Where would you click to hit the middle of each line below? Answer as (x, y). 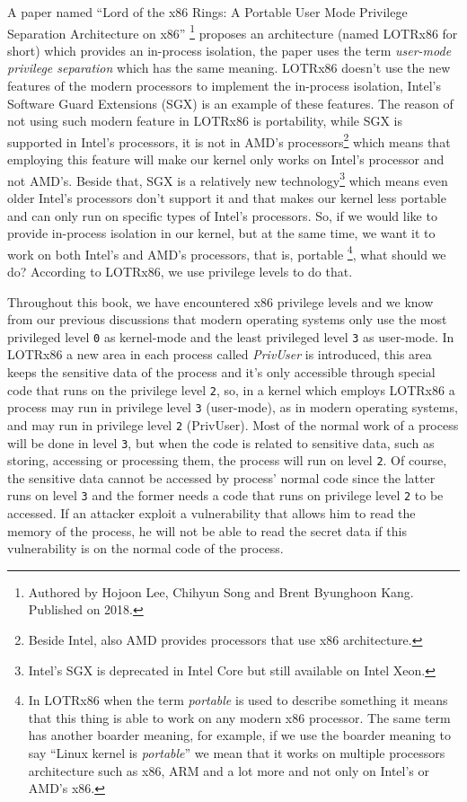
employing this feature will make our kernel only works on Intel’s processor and (226, 159)
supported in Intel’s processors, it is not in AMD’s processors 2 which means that (229, 140)
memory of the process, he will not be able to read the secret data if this (207, 530)
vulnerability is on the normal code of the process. (145, 548)
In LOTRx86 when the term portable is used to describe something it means (238, 700)
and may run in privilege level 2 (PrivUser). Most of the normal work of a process (233, 424)
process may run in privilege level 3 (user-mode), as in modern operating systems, (233, 407)
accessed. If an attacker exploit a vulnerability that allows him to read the (211, 513)
